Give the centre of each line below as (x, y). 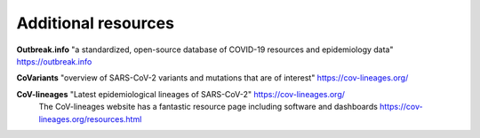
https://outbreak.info (54, 61)
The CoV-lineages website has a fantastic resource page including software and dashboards (208, 107)
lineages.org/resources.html (90, 119)
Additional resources (96, 23)
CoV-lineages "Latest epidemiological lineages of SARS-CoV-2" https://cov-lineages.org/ (181, 94)
